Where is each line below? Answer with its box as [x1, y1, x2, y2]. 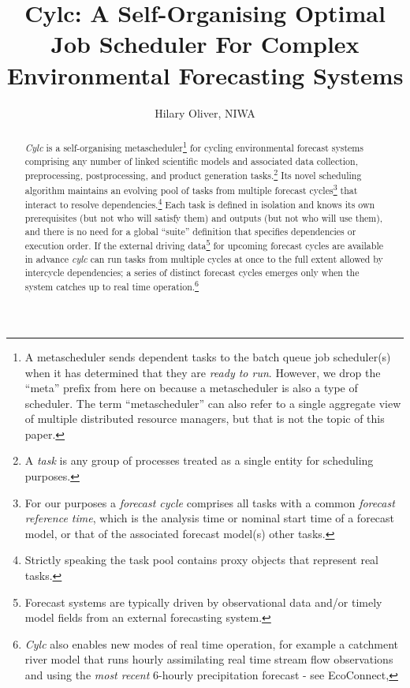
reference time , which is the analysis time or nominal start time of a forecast [24, 510, 395, 526]
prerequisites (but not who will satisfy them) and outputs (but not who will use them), [24, 211, 383, 225]
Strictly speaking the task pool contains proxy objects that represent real [24, 552, 379, 568]
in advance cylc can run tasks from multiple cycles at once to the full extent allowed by [24, 252, 383, 265]
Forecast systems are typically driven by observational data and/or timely [24, 593, 382, 610]
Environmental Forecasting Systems [6, 58, 404, 91]
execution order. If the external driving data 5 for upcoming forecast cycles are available [24, 237, 384, 252]
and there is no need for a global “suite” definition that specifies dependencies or [24, 224, 356, 237]
